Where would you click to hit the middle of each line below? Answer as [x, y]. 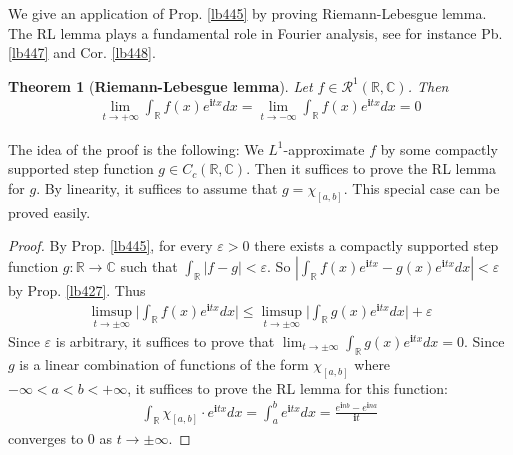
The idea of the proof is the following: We [136, 148]
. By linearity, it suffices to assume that [157, 187]
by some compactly [439, 148]
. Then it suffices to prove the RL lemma [371, 168]
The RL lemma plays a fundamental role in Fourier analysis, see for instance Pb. [255, 32]
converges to [46, 437]
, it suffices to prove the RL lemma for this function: [287, 387]
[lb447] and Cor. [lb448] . [82, 52]
